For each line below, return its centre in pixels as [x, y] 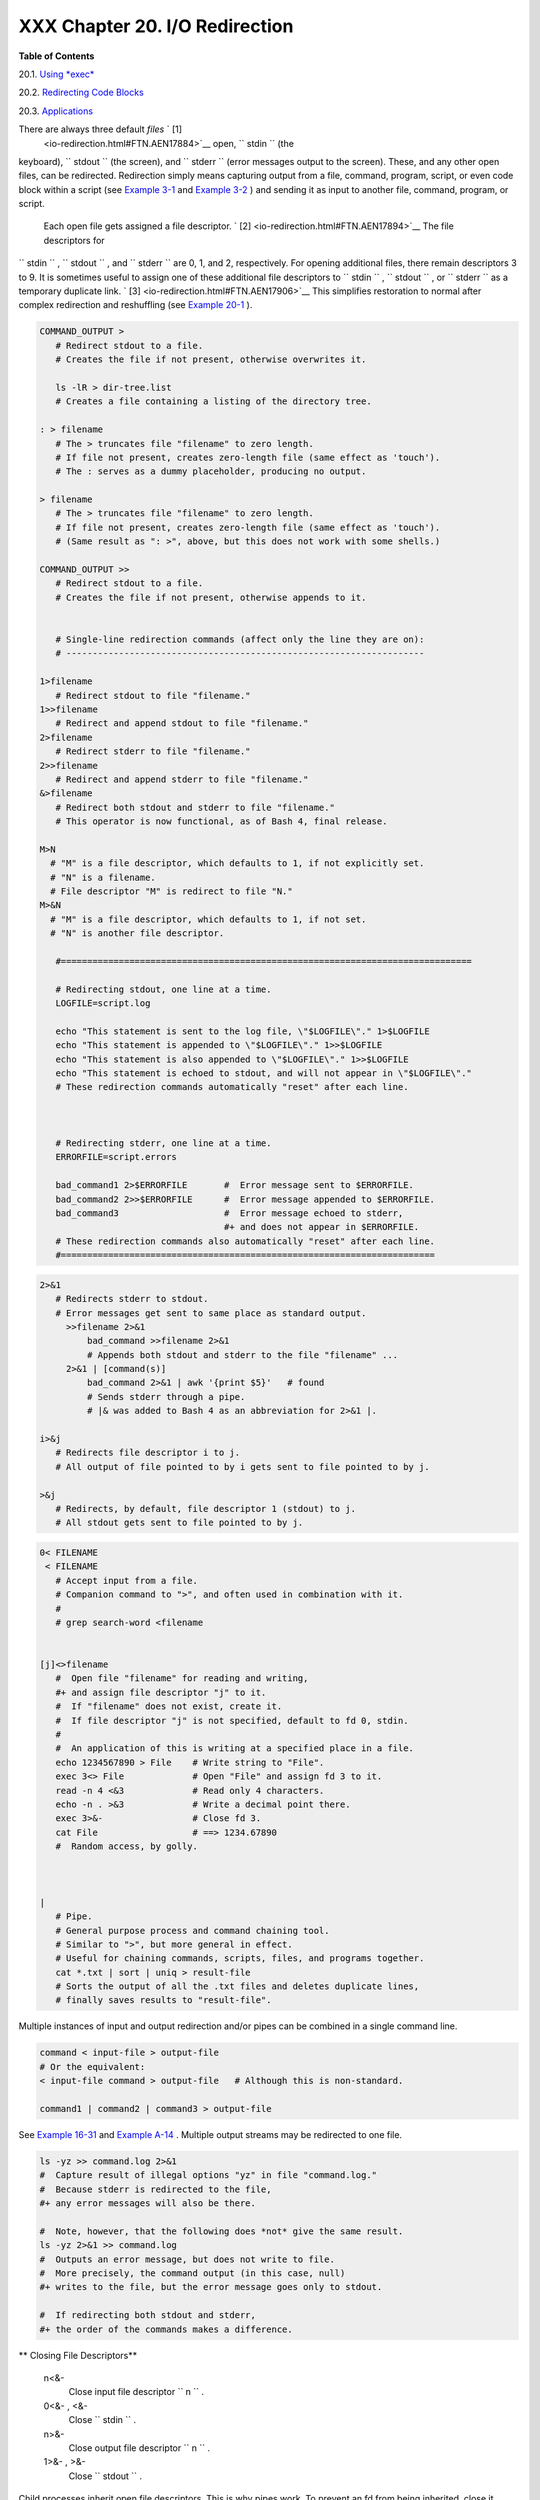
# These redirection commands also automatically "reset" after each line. [245, 1241]
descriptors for [74, 240]
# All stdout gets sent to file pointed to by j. [179, 1523]
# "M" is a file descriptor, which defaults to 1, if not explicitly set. [237, 863]
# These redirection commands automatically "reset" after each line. [232, 1087]
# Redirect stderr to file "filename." [153, 751]
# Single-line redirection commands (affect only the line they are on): [240, 639]
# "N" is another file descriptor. [137, 933]
